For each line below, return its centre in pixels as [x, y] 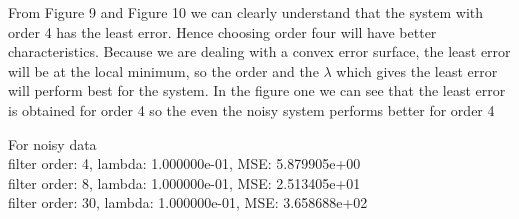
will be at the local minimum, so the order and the [163, 70]
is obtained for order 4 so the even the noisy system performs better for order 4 [251, 109]
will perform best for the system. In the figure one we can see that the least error [257, 90]
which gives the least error [417, 70]
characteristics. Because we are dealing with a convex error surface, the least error [259, 51]
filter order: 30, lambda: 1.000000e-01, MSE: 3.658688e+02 [188, 202]
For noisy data [52, 143]
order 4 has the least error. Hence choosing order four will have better [222, 31]
